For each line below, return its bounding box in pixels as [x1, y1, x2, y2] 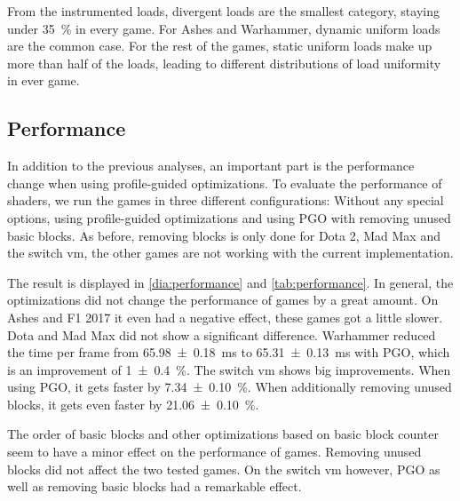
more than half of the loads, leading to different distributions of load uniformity [7, 53, 441, 72]
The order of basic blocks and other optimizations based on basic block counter [7, 425, 439, 443]
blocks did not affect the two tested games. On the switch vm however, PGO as [7, 459, 440, 478]
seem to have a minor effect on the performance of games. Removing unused [7, 442, 422, 461]
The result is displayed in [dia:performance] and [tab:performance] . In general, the [7, 273, 454, 291]
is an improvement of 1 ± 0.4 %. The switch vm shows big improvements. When [7, 360, 451, 378]
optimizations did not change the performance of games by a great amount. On [7, 290, 439, 309]
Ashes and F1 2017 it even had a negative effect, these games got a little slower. [7, 307, 443, 326]
